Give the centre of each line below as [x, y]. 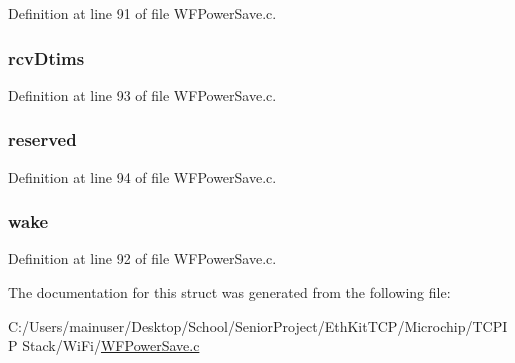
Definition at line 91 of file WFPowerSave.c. [142, 13]
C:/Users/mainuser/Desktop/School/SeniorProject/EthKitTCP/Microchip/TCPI [258, 325]
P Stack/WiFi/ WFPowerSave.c [104, 345]
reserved [42, 139]
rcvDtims [46, 57]
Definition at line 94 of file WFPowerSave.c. [142, 176]
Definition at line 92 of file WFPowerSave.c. [142, 258]
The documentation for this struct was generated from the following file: [229, 292]
